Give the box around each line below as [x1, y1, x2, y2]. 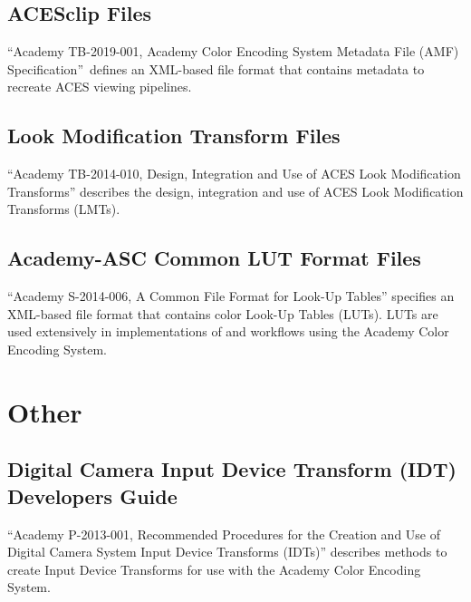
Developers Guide [7, 481, 178, 510]
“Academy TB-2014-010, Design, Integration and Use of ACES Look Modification [7, 164, 461, 183]
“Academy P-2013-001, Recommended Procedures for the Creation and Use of [7, 524, 441, 543]
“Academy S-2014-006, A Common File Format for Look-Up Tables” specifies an [7, 286, 455, 306]
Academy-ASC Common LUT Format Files [7, 244, 421, 272]
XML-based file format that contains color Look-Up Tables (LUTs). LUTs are [7, 304, 438, 323]
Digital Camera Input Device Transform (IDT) [7, 455, 457, 483]
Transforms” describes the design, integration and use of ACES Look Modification [7, 181, 464, 200]
